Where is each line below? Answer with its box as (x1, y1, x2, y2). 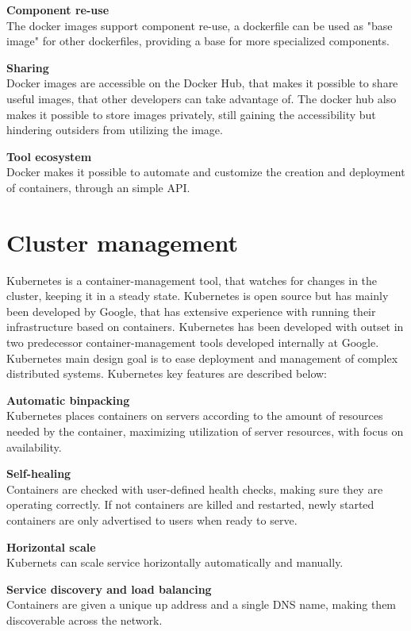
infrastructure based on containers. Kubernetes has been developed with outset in (6, 318, 404, 335)
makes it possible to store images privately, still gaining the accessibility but (6, 106, 376, 122)
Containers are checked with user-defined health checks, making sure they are (6, 480, 383, 497)
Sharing (6, 59, 49, 75)
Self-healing (6, 465, 71, 482)
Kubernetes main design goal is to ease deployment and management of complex (6, 349, 398, 366)
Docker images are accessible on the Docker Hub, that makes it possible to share (6, 75, 398, 91)
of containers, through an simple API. (6, 179, 190, 195)
